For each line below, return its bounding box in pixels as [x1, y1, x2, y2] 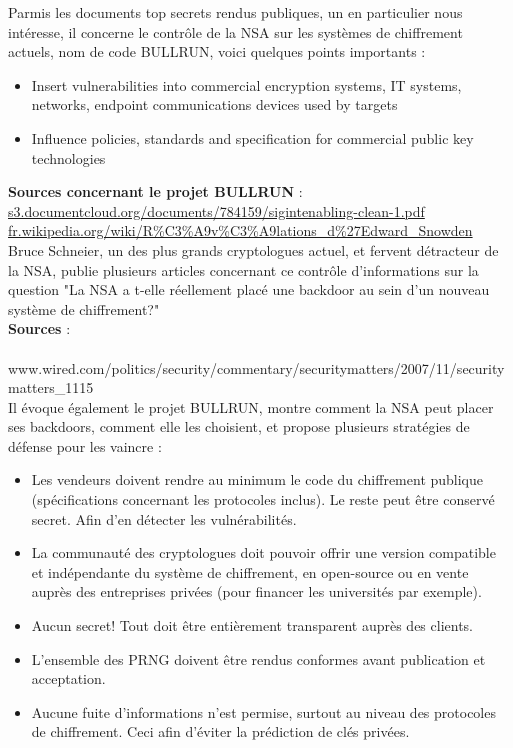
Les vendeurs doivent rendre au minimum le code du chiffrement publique [31, 469, 484, 490]
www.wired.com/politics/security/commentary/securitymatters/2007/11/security [8, 357, 505, 378]
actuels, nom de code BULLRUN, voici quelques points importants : [8, 41, 426, 62]
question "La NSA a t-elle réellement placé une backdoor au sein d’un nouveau [8, 279, 490, 300]
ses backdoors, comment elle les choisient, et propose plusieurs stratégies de [8, 416, 470, 437]
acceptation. [31, 668, 106, 689]
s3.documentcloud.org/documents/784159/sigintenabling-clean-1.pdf [8, 200, 425, 221]
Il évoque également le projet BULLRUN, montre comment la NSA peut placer [8, 396, 494, 417]
